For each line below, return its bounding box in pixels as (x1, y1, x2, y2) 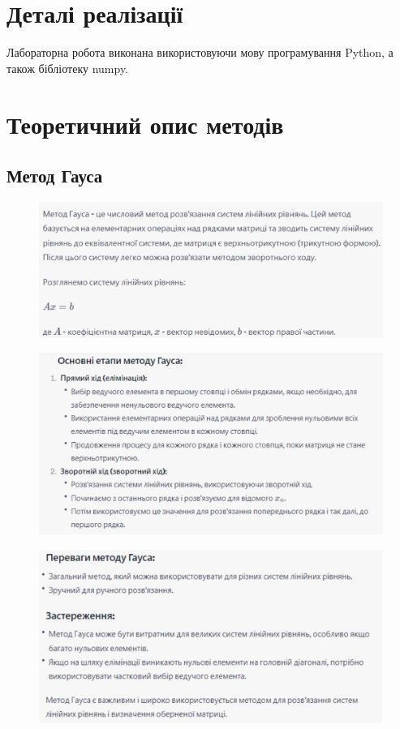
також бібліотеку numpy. (6, 59, 129, 76)
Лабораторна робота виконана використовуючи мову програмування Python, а (6, 44, 394, 61)
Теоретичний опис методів (6, 107, 284, 140)
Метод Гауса (6, 163, 103, 188)
